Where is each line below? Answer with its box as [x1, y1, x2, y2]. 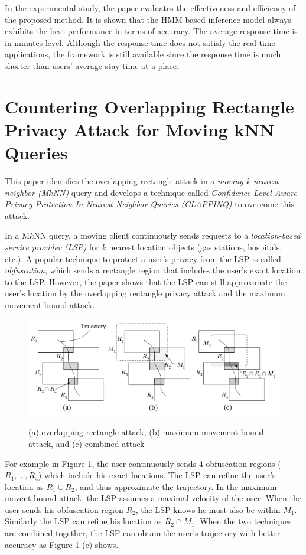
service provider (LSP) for [5, 241, 99, 253]
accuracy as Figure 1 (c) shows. [5, 538, 119, 550]
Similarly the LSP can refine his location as [5, 515, 162, 527]
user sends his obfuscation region [5, 503, 123, 515]
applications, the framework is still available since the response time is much [5, 48, 281, 60]
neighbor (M [5, 186, 49, 198]
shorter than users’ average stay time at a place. [5, 59, 179, 71]
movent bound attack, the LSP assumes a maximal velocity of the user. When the [5, 492, 301, 504]
